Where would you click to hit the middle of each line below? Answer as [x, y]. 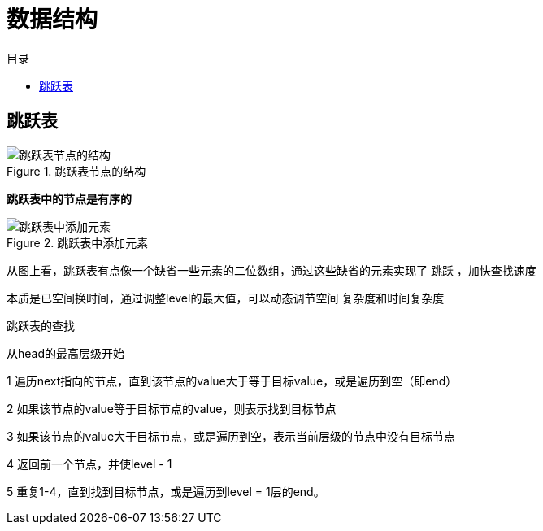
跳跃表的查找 [41, 325]
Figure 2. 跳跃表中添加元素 [78, 242]
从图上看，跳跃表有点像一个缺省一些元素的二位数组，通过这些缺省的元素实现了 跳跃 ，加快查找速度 [271, 270]
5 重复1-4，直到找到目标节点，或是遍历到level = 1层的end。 [166, 491]
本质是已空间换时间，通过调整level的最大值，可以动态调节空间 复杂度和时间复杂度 [226, 298]
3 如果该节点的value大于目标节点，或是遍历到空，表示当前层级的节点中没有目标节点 [231, 436]
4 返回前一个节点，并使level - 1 [89, 464]
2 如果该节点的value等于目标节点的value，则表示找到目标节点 [172, 408]
